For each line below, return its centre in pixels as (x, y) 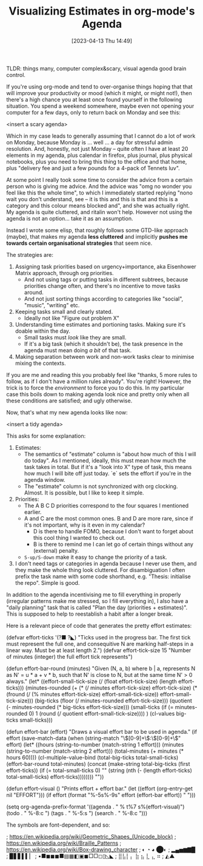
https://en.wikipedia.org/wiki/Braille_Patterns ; (64, 843)
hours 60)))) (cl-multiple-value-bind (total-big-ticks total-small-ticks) (92, 757)
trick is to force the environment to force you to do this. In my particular (95, 388)
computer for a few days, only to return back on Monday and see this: (93, 112)
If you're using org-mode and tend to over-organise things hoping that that (99, 87)
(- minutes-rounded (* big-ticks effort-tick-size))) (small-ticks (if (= (90, 707)
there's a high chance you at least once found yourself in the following (94, 99)
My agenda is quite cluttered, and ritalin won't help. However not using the (99, 212)
